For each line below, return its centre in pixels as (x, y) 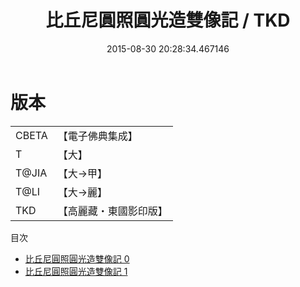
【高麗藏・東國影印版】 (112, 211)
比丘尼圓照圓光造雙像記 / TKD (168, 20)
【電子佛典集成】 (97, 136)
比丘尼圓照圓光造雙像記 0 (77, 258)
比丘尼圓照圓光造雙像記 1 (76, 271)
